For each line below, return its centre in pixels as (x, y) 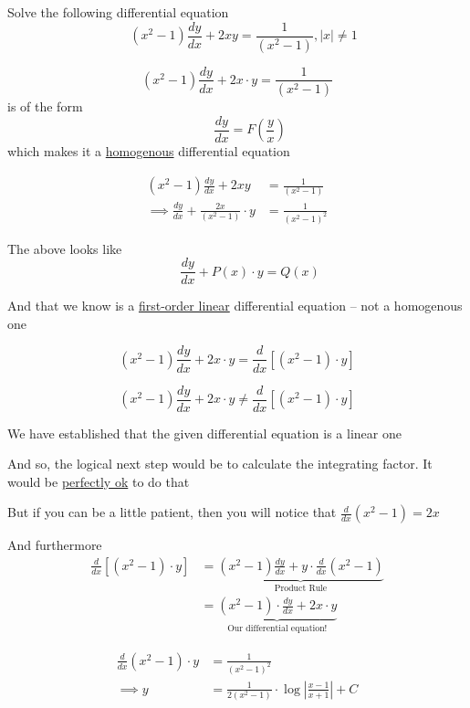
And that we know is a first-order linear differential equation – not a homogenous (235, 306)
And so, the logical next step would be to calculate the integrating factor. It (220, 464)
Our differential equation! (277, 629)
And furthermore (55, 545)
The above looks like (65, 248)
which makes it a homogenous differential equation (149, 151)
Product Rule (301, 588)
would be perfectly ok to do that (99, 481)
